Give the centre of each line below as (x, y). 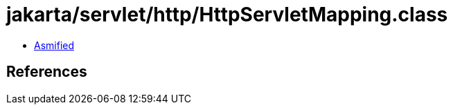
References (47, 72)
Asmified (54, 45)
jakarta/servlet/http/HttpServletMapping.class (227, 15)
